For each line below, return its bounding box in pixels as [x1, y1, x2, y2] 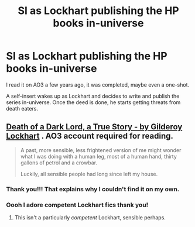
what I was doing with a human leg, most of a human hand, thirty [20, 153, 177, 160]
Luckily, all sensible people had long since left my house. [20, 170, 158, 177]
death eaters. [6, 105, 38, 112]
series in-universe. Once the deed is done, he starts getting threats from [6, 98, 181, 106]
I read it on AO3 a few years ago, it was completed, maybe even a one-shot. [6, 81, 190, 88]
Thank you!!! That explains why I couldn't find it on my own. [6, 185, 180, 193]
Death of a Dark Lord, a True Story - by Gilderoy [6, 122, 183, 132]
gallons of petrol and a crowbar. [20, 159, 98, 166]
